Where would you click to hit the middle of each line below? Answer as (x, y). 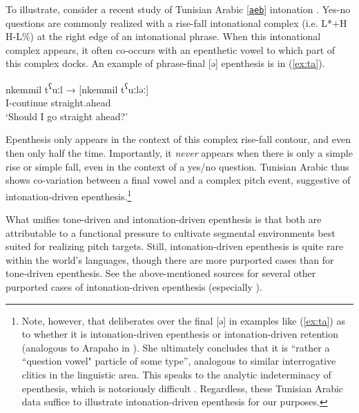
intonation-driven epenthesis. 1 (69, 195)
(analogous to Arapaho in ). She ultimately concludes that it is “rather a (176, 347)
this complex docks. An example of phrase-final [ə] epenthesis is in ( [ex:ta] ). (165, 63)
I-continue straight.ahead (58, 103)
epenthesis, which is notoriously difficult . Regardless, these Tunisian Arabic (183, 388)
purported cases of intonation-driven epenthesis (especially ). (134, 287)
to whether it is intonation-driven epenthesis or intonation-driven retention (180, 334)
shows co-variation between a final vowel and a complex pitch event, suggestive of (178, 180)
